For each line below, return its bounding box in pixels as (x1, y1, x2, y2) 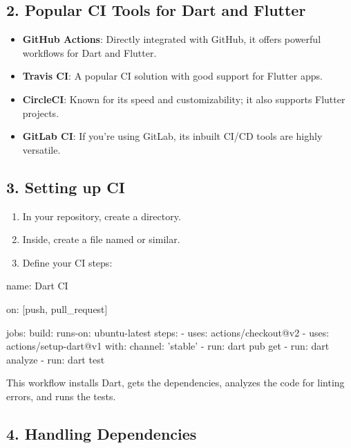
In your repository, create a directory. (22, 208, 181, 223)
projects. (22, 105, 59, 120)
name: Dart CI (6, 278, 68, 293)
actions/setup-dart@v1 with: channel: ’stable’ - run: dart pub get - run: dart (6, 339, 330, 353)
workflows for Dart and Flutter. (22, 45, 157, 60)
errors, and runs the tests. (6, 388, 116, 403)
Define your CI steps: (22, 255, 113, 269)
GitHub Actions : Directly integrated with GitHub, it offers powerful (22, 32, 321, 46)
